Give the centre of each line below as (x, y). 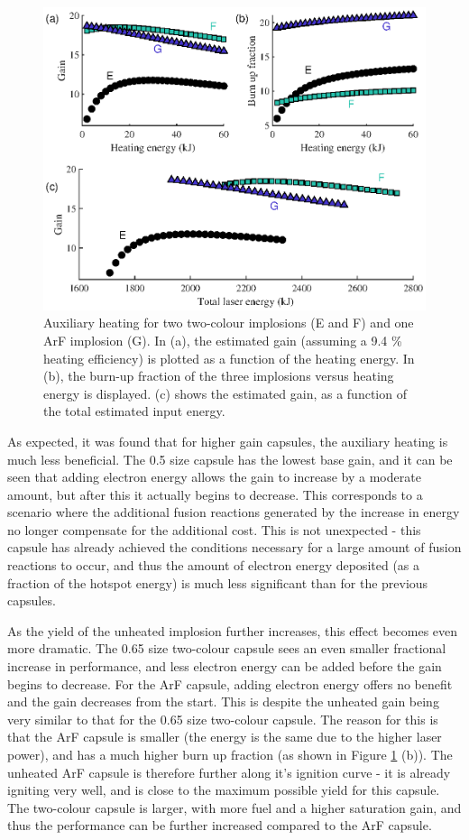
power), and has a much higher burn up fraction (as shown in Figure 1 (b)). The (230, 754)
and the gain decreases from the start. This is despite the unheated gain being (223, 702)
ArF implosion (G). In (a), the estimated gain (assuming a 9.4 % (223, 340)
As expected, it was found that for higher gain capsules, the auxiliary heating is (228, 441)
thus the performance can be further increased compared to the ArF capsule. (220, 825)
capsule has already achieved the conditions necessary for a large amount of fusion (234, 547)
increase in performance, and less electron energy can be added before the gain (225, 666)
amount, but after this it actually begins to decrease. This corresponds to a (215, 494)
